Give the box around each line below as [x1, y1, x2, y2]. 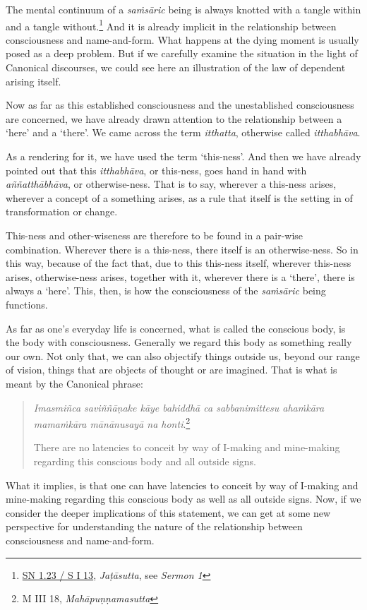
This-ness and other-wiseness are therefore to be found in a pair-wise [6, 227, 303, 242]
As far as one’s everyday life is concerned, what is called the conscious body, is [6, 321, 346, 335]
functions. [6, 297, 48, 311]
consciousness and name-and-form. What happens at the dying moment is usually [6, 32, 359, 47]
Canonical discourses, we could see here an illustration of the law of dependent [6, 60, 346, 75]
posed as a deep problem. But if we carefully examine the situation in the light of [6, 46, 358, 61]
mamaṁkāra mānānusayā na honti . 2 [33, 414, 191, 431]
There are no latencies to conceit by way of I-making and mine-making [33, 440, 340, 455]
